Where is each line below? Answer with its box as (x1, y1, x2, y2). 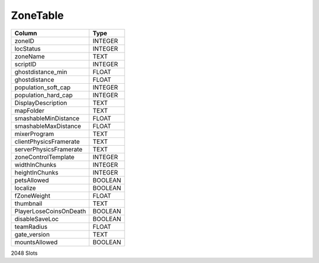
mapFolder (14, 106, 44, 114)
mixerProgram (14, 130, 54, 138)
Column (14, 29, 38, 37)
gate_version (14, 230, 50, 238)
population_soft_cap (14, 83, 71, 91)
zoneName (14, 52, 45, 60)
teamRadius (14, 222, 48, 231)
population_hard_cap (14, 91, 73, 99)
